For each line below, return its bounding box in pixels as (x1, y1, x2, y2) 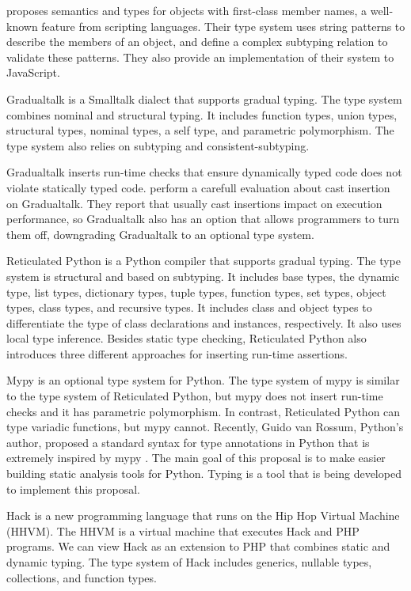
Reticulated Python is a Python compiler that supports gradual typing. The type (6, 252, 401, 269)
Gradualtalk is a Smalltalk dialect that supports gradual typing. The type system (6, 90, 402, 107)
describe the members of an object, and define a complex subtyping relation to (6, 33, 388, 50)
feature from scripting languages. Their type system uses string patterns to (41, 17, 405, 34)
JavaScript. (6, 64, 60, 81)
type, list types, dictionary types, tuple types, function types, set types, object (6, 283, 386, 300)
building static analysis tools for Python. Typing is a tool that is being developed (6, 465, 401, 482)
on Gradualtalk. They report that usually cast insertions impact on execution (6, 195, 382, 211)
